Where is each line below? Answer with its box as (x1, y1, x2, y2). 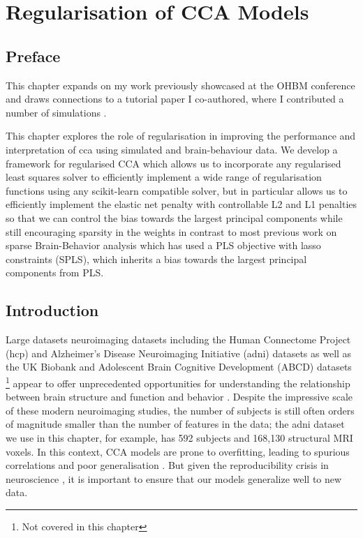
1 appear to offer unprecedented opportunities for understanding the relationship (6, 373, 350, 390)
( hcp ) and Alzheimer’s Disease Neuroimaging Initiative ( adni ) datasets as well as (6, 345, 352, 360)
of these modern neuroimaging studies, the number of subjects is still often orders (6, 403, 355, 417)
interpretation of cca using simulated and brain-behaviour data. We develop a (6, 142, 338, 156)
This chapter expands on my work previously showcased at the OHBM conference (6, 77, 355, 92)
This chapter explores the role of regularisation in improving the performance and (6, 128, 356, 143)
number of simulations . (6, 105, 107, 119)
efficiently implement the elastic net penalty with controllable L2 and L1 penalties (6, 197, 357, 211)
